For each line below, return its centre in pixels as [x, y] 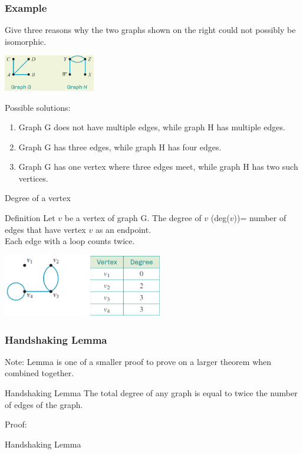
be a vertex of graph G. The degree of [133, 218]
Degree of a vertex [38, 198]
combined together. [39, 373]
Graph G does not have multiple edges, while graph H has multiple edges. [152, 127]
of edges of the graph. [44, 404]
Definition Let [30, 218]
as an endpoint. [123, 229]
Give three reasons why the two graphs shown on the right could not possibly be [150, 30]
